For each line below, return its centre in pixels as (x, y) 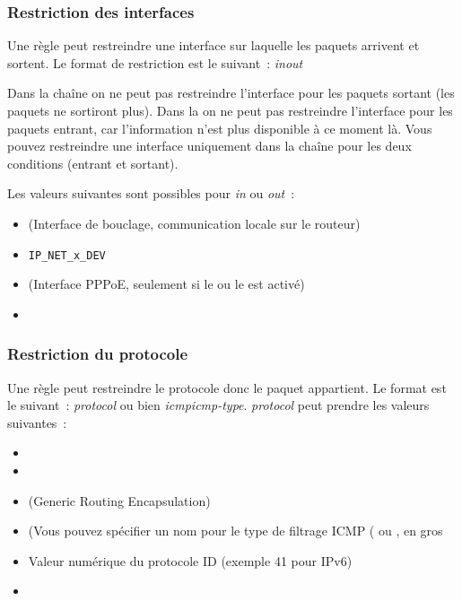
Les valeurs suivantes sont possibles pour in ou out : (151, 193)
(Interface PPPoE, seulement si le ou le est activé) (166, 284)
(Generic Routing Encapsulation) (119, 500)
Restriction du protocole (98, 354)
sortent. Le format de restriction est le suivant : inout (155, 62)
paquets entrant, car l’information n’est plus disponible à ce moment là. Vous (220, 128)
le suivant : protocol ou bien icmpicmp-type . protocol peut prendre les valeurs (218, 405)
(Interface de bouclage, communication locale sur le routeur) (194, 223)
